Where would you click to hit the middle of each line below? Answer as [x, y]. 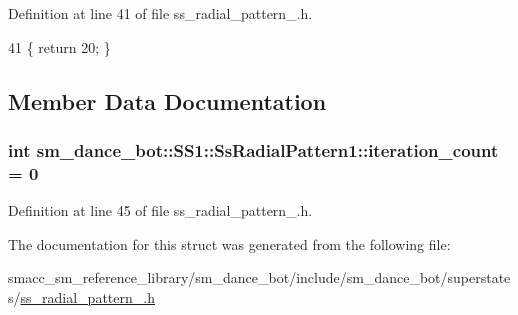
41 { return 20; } [59, 46]
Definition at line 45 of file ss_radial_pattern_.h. [160, 210]
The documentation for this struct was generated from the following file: [229, 243]
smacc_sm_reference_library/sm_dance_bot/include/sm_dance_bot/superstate [259, 277]
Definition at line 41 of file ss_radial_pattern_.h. [160, 13]
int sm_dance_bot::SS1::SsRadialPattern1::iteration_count [253, 149]
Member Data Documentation [167, 100]
